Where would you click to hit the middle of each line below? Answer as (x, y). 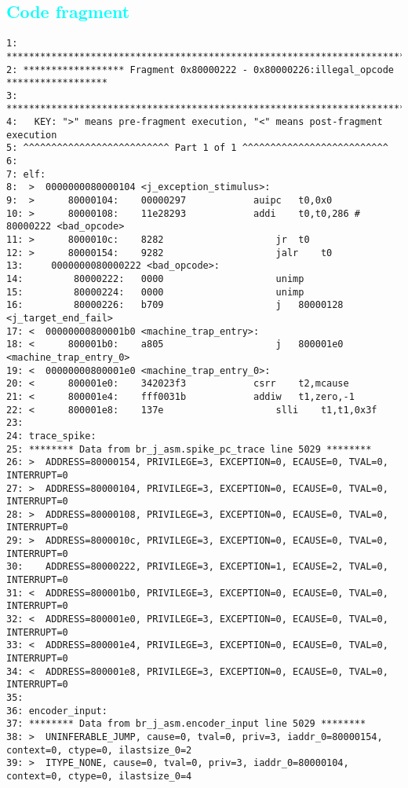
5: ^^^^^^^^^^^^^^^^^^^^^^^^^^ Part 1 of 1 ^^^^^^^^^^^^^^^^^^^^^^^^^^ (197, 148)
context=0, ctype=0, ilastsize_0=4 (99, 776)
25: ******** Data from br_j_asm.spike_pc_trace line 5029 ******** (189, 449)
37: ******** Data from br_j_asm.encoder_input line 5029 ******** (186, 724)
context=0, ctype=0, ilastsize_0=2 (99, 750)
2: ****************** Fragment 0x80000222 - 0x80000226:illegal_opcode (200, 70)
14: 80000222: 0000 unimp (155, 279)
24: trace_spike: (51, 436)
